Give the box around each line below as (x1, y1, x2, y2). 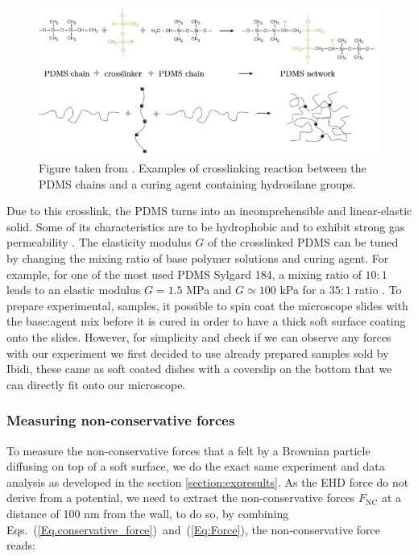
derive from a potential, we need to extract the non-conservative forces (6, 489, 355, 506)
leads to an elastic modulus (6, 281, 141, 298)
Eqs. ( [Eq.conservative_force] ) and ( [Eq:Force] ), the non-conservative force (6, 521, 381, 537)
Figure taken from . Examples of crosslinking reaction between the (39, 160, 366, 176)
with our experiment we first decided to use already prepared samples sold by (6, 344, 389, 361)
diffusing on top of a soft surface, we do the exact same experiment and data (6, 458, 385, 475)
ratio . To (354, 281, 402, 298)
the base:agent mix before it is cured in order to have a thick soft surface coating (6, 313, 406, 330)
